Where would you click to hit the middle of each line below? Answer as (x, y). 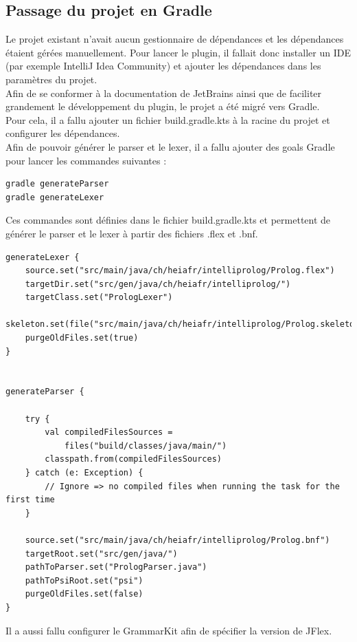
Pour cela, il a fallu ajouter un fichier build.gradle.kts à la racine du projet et (168, 119)
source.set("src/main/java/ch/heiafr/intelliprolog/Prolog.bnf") (177, 540)
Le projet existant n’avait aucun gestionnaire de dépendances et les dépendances (175, 39)
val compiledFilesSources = (109, 432)
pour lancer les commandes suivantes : (86, 160)
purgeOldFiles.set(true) (82, 338)
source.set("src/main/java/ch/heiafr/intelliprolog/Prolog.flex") (180, 271)
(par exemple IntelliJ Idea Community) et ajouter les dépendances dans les (163, 66)
